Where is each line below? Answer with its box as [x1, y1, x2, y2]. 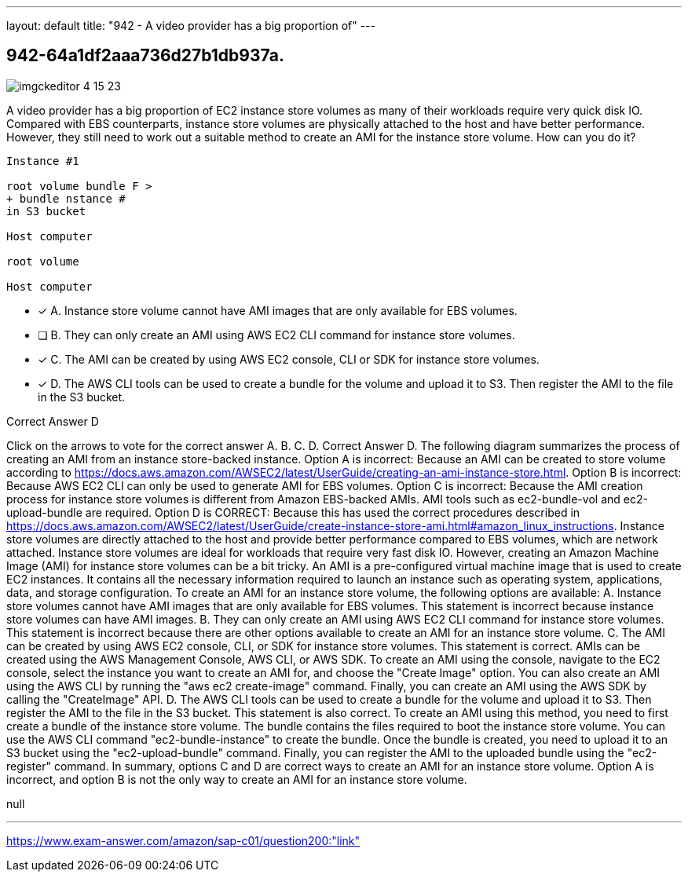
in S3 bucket [6, 204, 86, 218]
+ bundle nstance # [6, 192, 126, 205]
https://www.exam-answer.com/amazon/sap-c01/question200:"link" [6, 833, 360, 847]
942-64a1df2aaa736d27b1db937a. [6, 46, 284, 66]
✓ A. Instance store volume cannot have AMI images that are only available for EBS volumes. [38, 303, 518, 317]
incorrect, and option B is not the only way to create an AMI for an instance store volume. [6, 772, 467, 786]
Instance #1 [6, 154, 79, 167]
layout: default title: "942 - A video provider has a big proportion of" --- [6, 19, 375, 32]
